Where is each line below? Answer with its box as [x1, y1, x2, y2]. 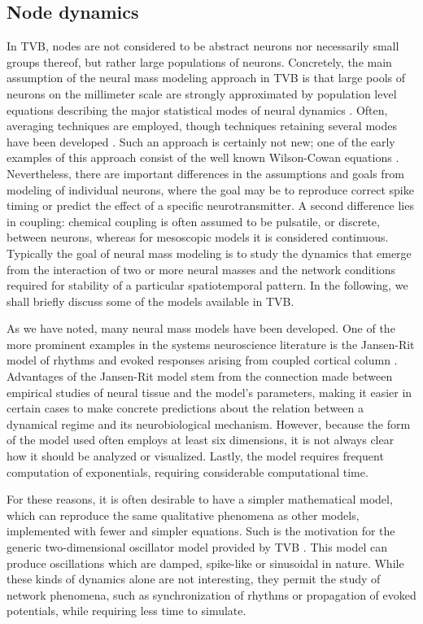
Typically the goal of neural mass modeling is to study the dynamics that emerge [7, 244, 412, 261]
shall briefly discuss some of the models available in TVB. [7, 292, 294, 309]
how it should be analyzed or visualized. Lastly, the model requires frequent [7, 447, 384, 465]
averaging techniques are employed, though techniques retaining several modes [7, 117, 397, 134]
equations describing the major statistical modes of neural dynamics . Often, [7, 101, 388, 118]
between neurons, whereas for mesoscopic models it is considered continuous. [7, 229, 389, 246]
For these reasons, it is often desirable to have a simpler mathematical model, [7, 491, 393, 508]
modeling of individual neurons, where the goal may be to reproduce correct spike [7, 181, 414, 198]
